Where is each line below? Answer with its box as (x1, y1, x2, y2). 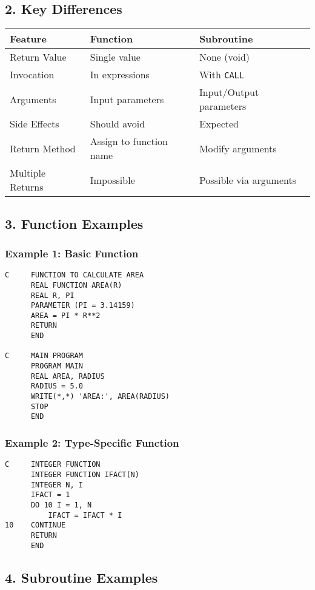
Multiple (10, 166, 46, 180)
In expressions (90, 67, 150, 82)
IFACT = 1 (30, 490, 70, 500)
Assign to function (90, 134, 168, 149)
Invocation (10, 67, 55, 82)
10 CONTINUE (5, 521, 66, 530)
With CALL (199, 67, 244, 82)
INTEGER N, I (30, 480, 83, 489)
